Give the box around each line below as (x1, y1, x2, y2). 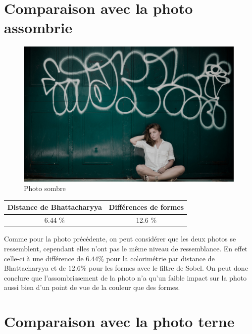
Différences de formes (108, 202, 184, 212)
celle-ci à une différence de (4, 253, 84, 263)
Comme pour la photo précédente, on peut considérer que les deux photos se (4, 234, 236, 244)
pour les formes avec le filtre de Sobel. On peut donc (88, 263, 248, 273)
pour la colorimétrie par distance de (106, 253, 215, 263)
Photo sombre (24, 183, 66, 193)
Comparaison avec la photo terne (4, 311, 235, 332)
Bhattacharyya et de (4, 263, 66, 273)
